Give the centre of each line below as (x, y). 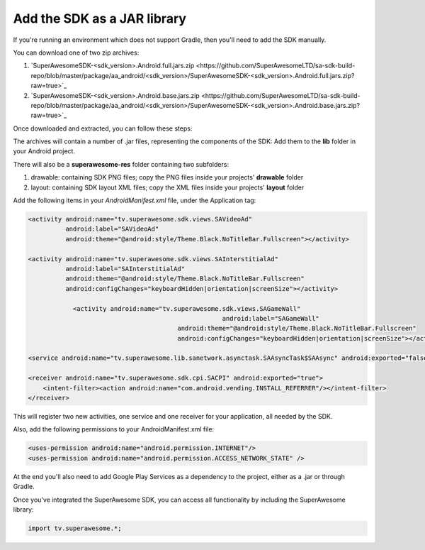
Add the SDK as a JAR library (100, 18)
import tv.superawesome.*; (75, 528)
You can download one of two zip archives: (76, 53)
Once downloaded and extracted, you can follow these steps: (103, 128)
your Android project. (44, 151)
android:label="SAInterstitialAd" (125, 269)
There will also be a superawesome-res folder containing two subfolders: (121, 164)
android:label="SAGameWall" (271, 318)
